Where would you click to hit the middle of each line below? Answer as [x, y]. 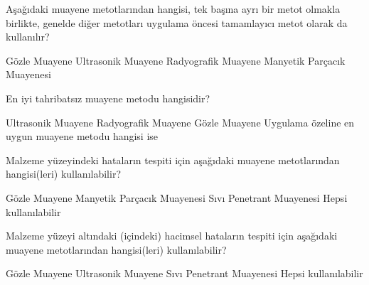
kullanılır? [28, 37]
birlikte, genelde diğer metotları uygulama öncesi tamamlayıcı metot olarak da [177, 22]
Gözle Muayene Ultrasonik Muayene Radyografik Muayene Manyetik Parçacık [176, 60]
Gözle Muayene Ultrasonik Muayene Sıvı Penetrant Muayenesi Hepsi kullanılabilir [184, 273]
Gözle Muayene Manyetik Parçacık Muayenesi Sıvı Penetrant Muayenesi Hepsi [177, 197]
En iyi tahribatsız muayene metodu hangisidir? [108, 98]
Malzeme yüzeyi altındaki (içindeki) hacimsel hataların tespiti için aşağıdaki [172, 236]
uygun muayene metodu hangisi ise [82, 136]
